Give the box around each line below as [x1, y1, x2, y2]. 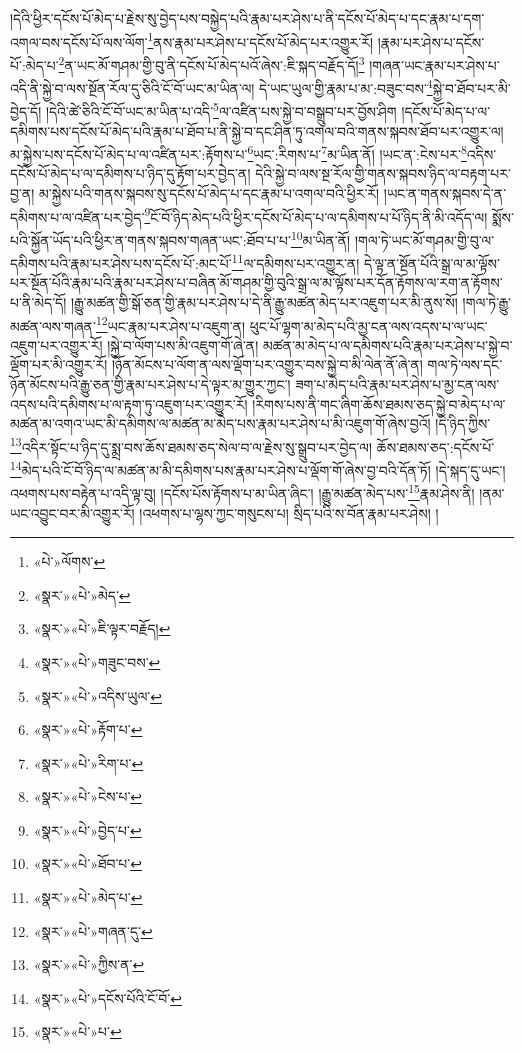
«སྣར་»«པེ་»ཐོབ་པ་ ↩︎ [33, 853, 142, 874]
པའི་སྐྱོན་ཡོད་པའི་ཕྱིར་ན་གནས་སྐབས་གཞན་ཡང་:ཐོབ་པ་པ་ [10, 229, 291, 250]
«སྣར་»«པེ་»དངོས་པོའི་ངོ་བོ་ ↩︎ [33, 987, 182, 1008]
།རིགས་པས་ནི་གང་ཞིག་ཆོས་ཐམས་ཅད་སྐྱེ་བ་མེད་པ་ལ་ [252, 393, 506, 414]
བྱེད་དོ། [10, 101, 42, 121]
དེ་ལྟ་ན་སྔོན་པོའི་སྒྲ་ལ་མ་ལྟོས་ [364, 252, 500, 273]
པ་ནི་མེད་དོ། [10, 291, 67, 312]
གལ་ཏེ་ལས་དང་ [427, 354, 503, 375]
